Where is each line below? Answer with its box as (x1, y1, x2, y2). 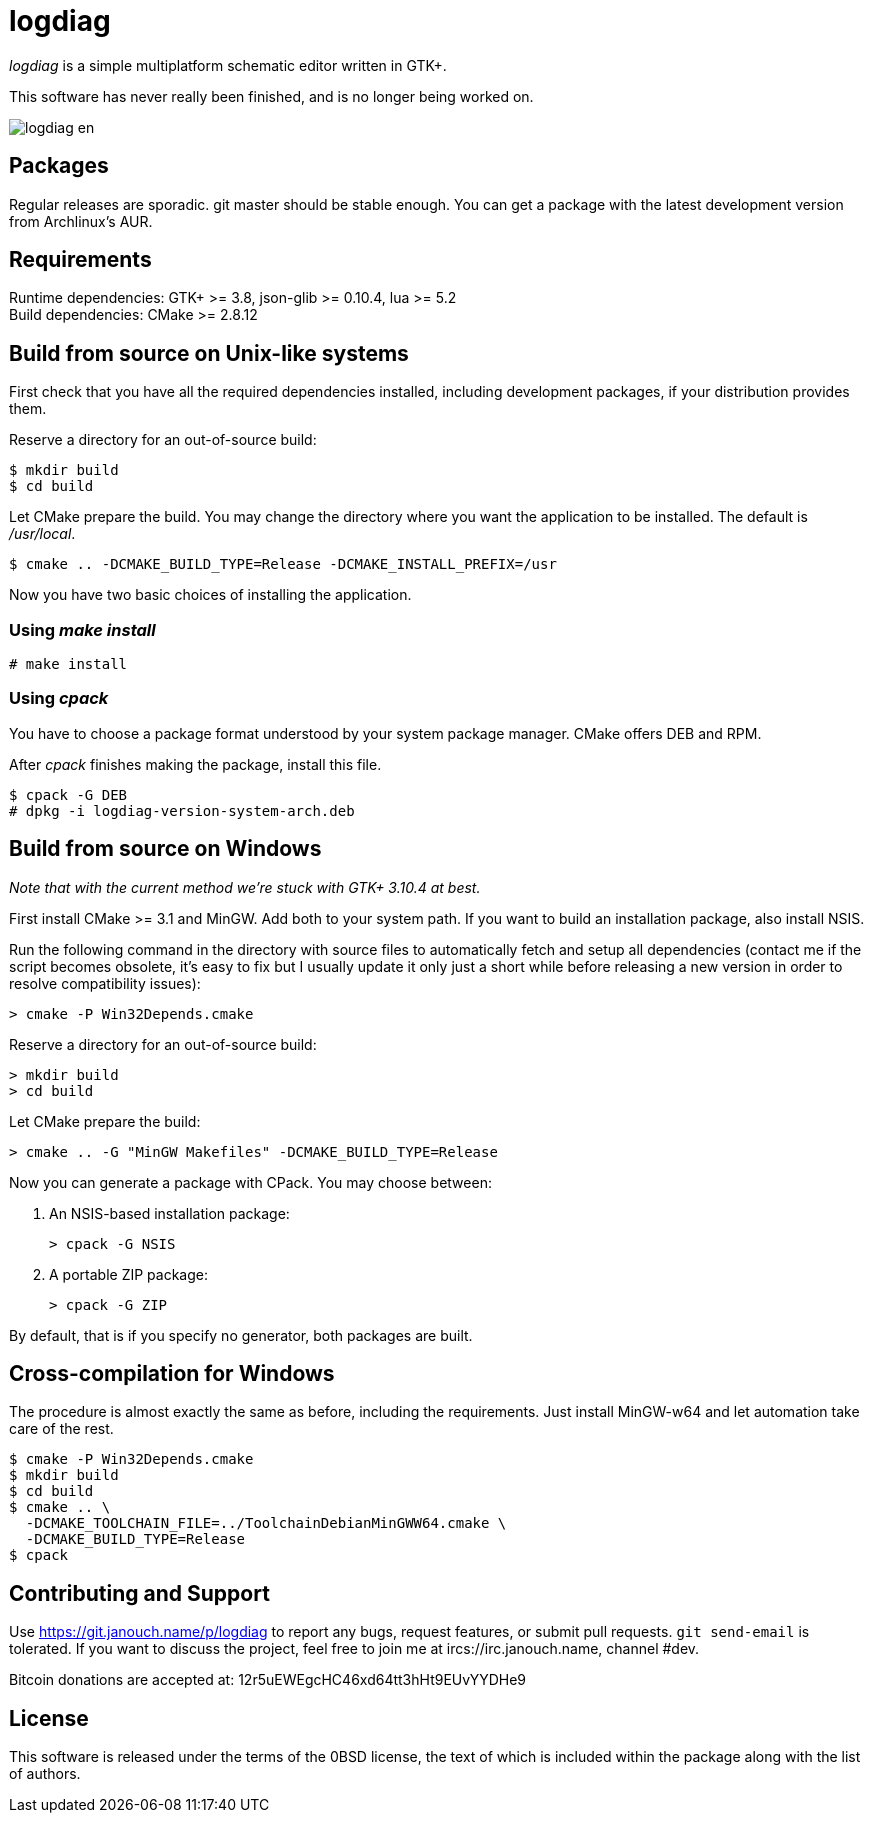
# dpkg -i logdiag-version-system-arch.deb (9, 802, 355, 819)
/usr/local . (9, 525, 76, 543)
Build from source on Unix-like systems (9, 340, 409, 366)
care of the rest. (9, 1420, 114, 1438)
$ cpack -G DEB (9, 786, 128, 803)
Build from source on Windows (9, 836, 322, 862)
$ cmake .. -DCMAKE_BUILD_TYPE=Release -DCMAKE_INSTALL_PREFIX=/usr (9, 556, 557, 573)
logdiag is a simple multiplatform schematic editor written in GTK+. (9, 56, 447, 74)
